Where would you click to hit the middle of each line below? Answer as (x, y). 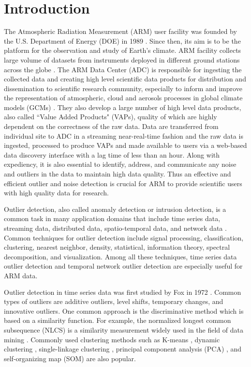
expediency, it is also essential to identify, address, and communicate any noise (120, 164)
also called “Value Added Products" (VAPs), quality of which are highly (111, 117)
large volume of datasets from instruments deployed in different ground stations (122, 59)
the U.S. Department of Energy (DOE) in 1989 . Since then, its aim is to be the (122, 40)
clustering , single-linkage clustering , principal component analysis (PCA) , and (123, 349)
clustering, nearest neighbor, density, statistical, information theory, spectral (117, 247)
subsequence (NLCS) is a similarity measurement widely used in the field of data (124, 329)
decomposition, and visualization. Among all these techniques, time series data (120, 256)
